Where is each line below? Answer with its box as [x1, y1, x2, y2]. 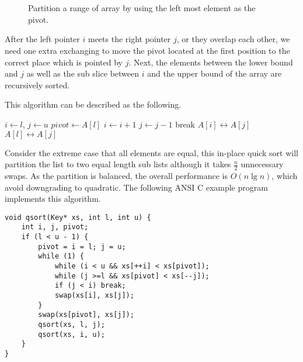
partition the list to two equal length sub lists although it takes [5, 158, 231, 170]
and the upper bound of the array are [147, 67, 282, 80]
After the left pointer [5, 33, 80, 45]
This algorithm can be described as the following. [5, 98, 182, 111]
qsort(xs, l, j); [38, 320, 105, 329]
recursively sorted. [5, 78, 70, 91]
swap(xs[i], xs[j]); [54, 291, 134, 299]
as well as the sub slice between [26, 67, 140, 80]
